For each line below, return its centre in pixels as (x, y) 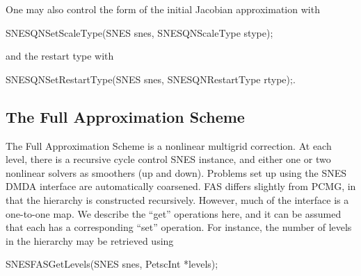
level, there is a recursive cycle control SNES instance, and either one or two (168, 159)
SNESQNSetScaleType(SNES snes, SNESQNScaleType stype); (139, 32)
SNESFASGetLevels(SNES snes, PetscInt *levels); (112, 264)
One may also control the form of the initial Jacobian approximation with (163, 9)
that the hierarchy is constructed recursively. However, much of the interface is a (177, 199)
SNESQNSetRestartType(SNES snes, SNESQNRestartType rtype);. (151, 79)
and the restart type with (60, 56)
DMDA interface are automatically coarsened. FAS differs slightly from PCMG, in (181, 186)
